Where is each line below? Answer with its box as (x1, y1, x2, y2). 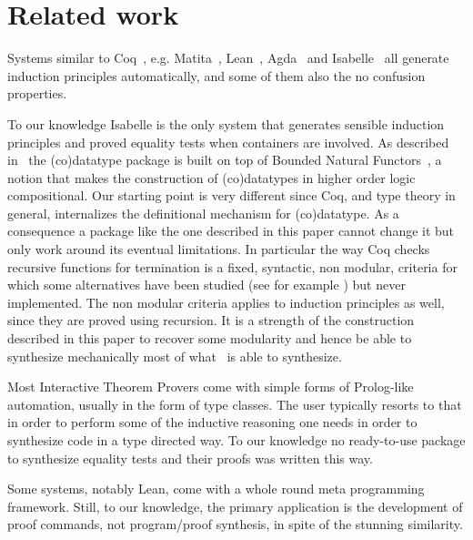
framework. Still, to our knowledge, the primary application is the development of (7, 496, 463, 515)
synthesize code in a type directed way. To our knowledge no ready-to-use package (7, 431, 466, 449)
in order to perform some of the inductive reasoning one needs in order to (7, 413, 418, 432)
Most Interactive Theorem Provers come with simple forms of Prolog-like (7, 377, 414, 396)
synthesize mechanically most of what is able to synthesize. (7, 346, 342, 365)
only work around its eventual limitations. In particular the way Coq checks (7, 239, 430, 259)
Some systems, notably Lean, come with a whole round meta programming (7, 479, 425, 498)
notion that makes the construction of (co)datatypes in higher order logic (7, 168, 416, 187)
